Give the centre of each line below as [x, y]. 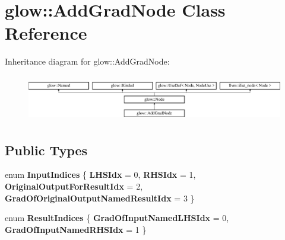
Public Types [46, 150]
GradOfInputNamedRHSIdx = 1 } [76, 229]
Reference [46, 33]
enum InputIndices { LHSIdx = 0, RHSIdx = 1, [100, 175]
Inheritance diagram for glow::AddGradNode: [87, 61]
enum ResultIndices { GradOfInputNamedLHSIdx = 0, [117, 218]
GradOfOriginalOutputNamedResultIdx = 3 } [100, 198]
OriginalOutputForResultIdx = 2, [74, 186]
